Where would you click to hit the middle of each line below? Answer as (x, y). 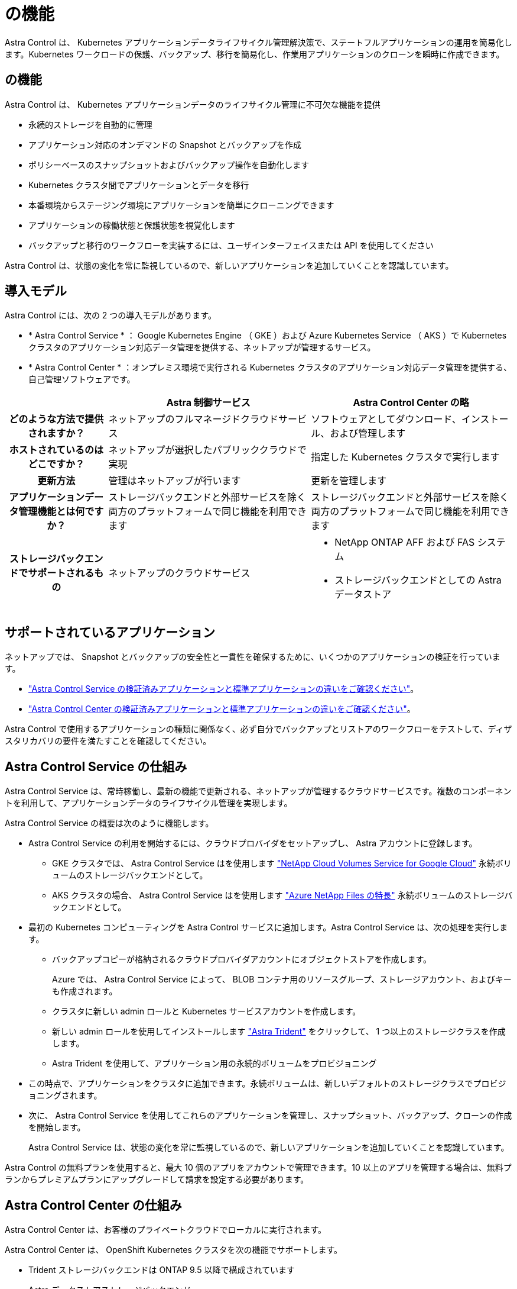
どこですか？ (56, 464)
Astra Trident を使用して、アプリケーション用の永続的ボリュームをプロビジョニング (214, 1064)
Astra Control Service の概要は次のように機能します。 (109, 823)
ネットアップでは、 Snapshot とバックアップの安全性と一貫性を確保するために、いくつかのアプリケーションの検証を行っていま (253, 657)
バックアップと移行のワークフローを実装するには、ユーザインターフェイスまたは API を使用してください (231, 245)
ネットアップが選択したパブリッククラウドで (207, 450)
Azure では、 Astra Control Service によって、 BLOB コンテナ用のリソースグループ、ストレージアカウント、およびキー (282, 979)
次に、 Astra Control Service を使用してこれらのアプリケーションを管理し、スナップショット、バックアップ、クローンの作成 (270, 1116)
